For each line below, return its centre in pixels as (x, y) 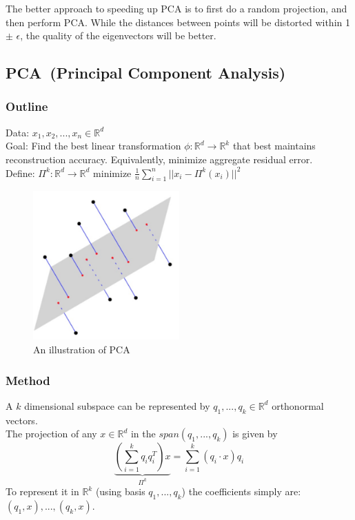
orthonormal (298, 405)
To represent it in (42, 491)
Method (28, 380)
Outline (27, 106)
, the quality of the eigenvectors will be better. (118, 35)
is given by (255, 434)
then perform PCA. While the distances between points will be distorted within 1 (178, 22)
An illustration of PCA (82, 350)
